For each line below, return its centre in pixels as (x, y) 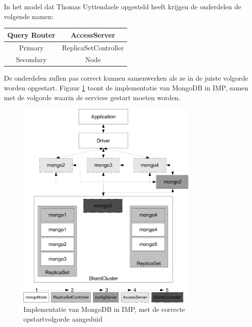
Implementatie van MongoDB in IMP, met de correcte (104, 309)
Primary (31, 47)
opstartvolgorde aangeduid (63, 319)
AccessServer (93, 34)
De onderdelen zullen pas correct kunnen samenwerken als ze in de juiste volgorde (126, 78)
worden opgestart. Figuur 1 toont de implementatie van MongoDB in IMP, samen (126, 88)
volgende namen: (29, 16)
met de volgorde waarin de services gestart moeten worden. (92, 97)
